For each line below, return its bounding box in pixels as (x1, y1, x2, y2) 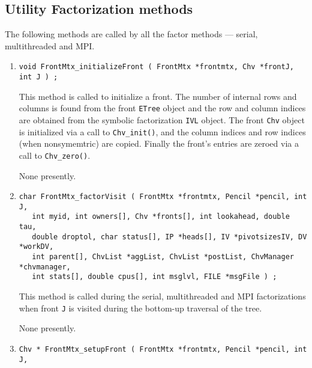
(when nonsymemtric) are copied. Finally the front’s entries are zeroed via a (19, 137, 299, 150)
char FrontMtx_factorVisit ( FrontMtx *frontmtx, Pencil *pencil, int (19, 192, 307, 201)
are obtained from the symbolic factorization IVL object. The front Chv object (19, 113, 305, 126)
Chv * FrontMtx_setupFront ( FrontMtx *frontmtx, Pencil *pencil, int (19, 345, 307, 354)
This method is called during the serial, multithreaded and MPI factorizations (19, 290, 306, 302)
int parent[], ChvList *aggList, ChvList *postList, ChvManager (32, 253, 294, 262)
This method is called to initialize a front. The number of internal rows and (19, 90, 297, 102)
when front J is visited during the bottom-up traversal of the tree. (19, 301, 262, 314)
